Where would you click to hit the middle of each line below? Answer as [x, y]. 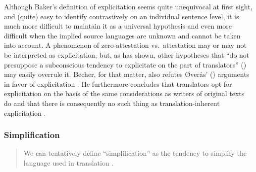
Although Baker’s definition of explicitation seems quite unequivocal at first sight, [128, 6]
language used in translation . [69, 162]
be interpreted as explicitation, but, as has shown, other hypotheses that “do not [127, 54]
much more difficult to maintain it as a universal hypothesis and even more [118, 26]
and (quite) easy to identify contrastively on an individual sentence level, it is [122, 16]
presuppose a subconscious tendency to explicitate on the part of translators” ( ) [125, 64]
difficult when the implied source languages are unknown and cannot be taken [122, 35]
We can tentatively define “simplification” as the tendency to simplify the [135, 153]
